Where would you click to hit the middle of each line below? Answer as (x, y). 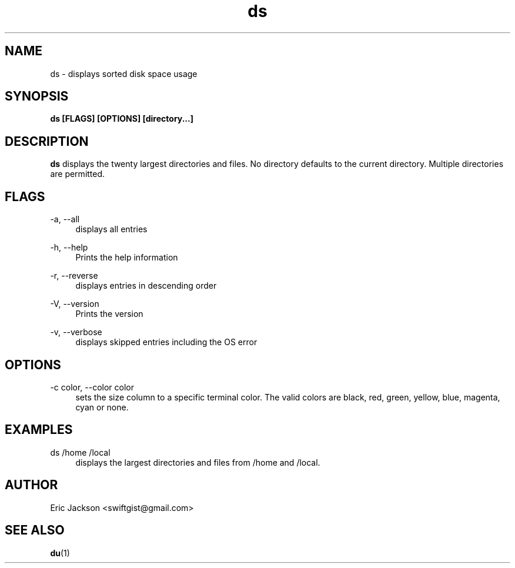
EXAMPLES (39, 430)
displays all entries (111, 229)
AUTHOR (31, 485)
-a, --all (65, 219)
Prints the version (109, 314)
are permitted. (78, 174)
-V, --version (75, 304)
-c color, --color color (92, 387)
